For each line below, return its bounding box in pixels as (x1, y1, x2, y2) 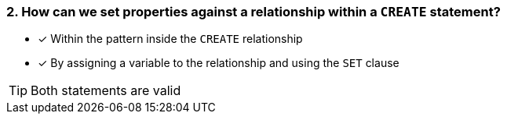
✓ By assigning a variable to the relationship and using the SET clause (38, 56, 399, 70)
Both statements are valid (31, 83, 181, 99)
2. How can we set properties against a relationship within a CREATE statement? (6, 4, 501, 19)
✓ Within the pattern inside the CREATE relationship (38, 32, 303, 46)
